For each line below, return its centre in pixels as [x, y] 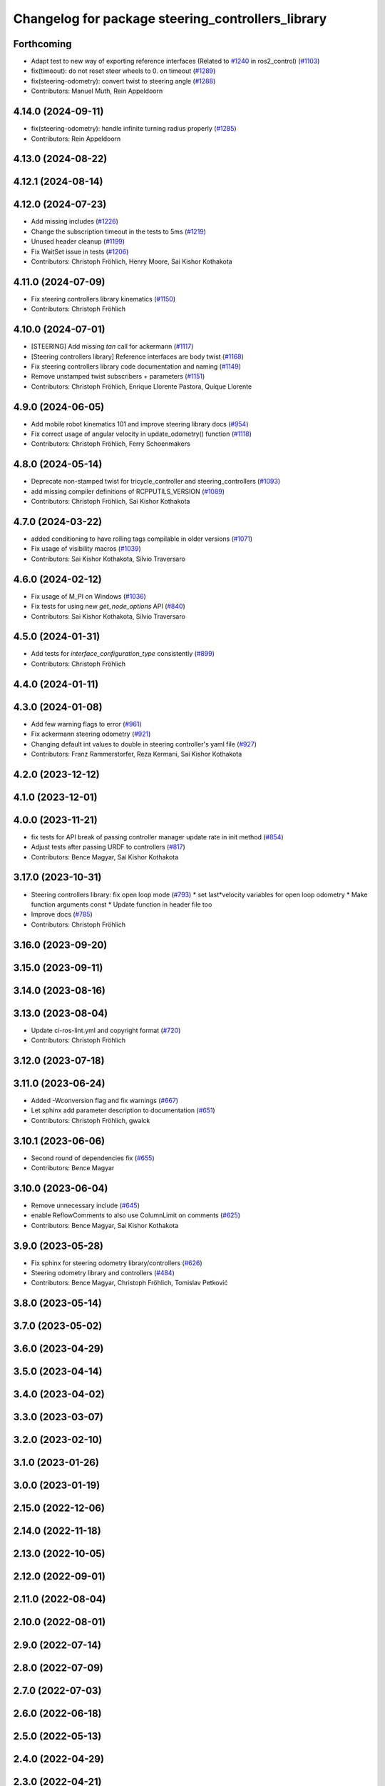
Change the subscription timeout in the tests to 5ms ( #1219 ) [119, 231]
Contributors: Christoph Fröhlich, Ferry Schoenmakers [111, 444]
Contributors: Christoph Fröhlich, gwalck [91, 1120]
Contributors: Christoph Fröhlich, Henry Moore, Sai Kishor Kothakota [132, 261]
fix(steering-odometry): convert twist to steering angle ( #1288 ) [123, 81]
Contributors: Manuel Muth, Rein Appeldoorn [97, 91]
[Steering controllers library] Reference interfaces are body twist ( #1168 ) [137, 356]
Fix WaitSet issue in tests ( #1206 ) [80, 251]
